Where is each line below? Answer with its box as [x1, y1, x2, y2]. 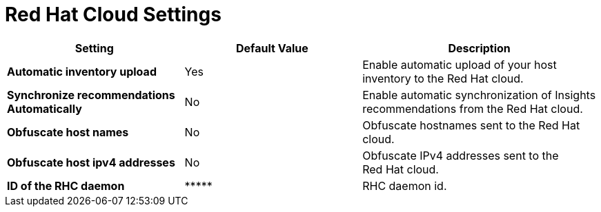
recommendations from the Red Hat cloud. [362, 101, 583, 116]
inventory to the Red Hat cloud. [362, 71, 524, 85]
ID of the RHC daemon [7, 178, 125, 193]
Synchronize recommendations [7, 87, 175, 102]
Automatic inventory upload [7, 64, 157, 78]
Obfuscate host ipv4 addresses [7, 155, 175, 169]
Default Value [236, 41, 308, 55]
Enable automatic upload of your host [362, 57, 557, 72]
